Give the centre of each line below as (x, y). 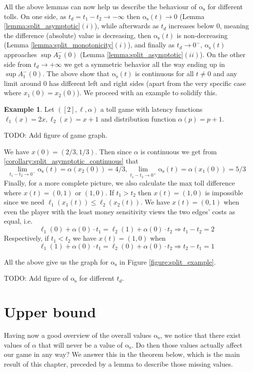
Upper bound (50, 312)
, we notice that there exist (200, 335)
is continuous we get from (179, 151)
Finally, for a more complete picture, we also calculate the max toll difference (119, 183)
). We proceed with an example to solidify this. (147, 93)
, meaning (234, 26)
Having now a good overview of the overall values (78, 335)
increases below (191, 26)
